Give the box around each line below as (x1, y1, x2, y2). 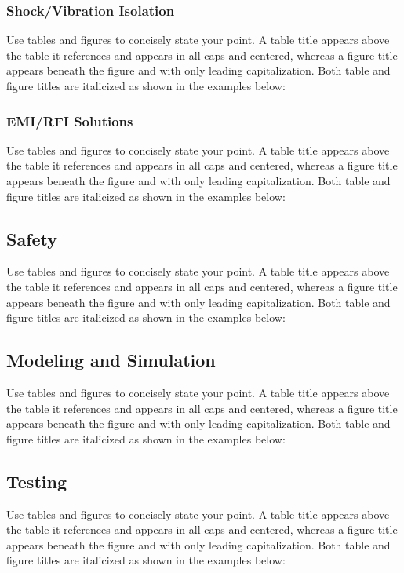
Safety (6, 226, 58, 250)
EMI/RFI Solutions (6, 111, 133, 130)
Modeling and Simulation (6, 348, 216, 372)
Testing (6, 469, 67, 493)
